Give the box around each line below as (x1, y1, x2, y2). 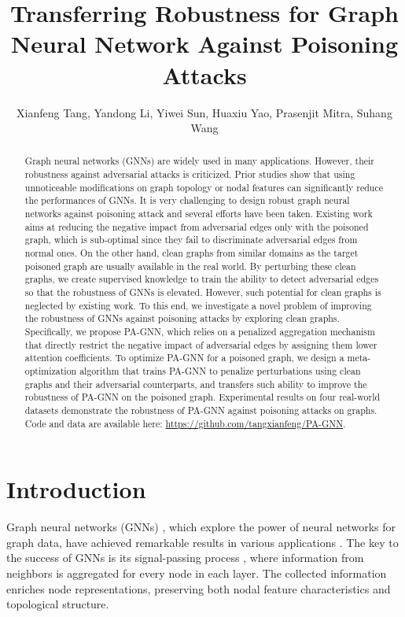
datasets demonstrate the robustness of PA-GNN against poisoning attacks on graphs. (24, 403, 377, 416)
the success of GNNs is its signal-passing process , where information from (6, 549, 364, 566)
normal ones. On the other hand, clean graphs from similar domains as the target (24, 246, 359, 260)
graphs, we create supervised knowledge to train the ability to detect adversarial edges (24, 272, 379, 286)
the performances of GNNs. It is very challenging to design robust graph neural (24, 194, 350, 207)
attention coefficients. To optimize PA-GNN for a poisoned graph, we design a (24, 351, 344, 364)
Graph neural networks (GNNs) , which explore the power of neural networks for (6, 519, 396, 535)
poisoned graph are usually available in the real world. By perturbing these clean (24, 259, 356, 272)
